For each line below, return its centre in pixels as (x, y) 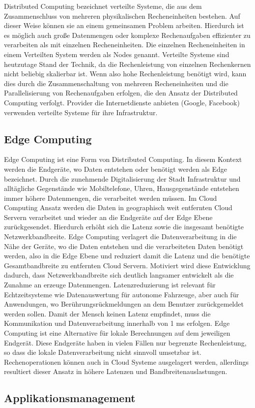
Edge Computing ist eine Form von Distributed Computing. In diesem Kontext (123, 159)
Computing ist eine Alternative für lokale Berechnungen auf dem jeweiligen (117, 333)
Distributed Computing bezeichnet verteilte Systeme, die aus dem (103, 6)
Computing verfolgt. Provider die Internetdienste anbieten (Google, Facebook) (122, 102)
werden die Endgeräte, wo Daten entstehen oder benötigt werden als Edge (115, 169)
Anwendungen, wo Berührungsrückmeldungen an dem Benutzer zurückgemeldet (124, 304)
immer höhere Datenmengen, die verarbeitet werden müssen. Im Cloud (111, 198)
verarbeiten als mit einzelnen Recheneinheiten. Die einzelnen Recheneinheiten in (125, 45)
